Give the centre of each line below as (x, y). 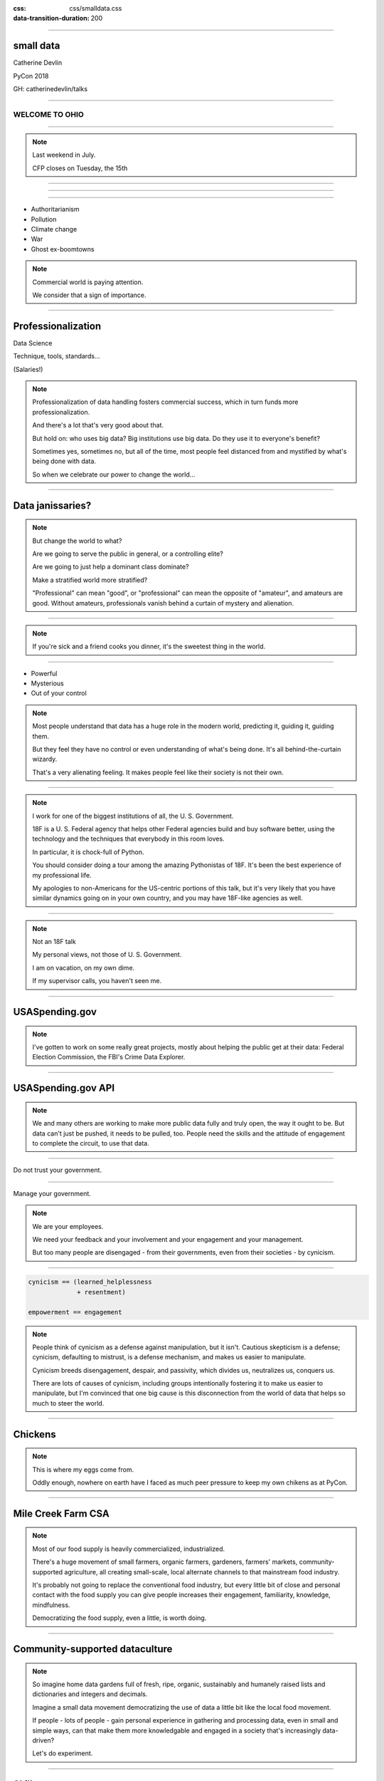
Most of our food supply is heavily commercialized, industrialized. (129, 1549)
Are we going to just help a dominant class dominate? (111, 567)
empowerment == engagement (75, 1312)
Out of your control (59, 693)
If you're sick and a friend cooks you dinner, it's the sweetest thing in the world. (149, 647)
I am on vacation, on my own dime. (84, 967)
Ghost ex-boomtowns (63, 249)
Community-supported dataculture (93, 1649)
